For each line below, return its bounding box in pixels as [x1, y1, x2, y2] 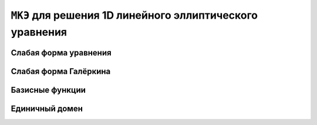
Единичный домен [11, 103, 83, 113]
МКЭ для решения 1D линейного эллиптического [11, 9, 258, 22]
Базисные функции [11, 85, 86, 95]
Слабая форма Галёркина [11, 66, 111, 76]
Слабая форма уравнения [11, 47, 112, 58]
